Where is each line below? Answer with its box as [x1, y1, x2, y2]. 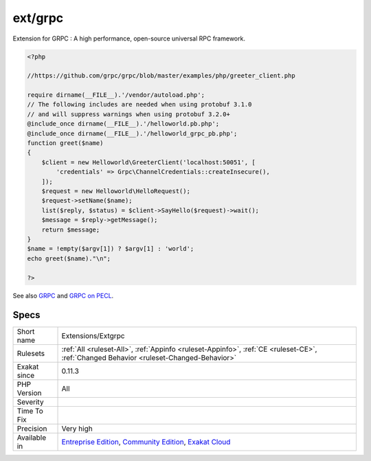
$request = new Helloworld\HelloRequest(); [41, 188, 190, 195]
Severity [16, 397, 44, 407]
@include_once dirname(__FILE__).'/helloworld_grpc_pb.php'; [27, 129, 238, 137]
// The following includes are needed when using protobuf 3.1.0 [27, 100, 252, 109]
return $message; [41, 225, 100, 234]
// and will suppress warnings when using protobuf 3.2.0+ [27, 110, 230, 118]
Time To [16, 406, 44, 416]
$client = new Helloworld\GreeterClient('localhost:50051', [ [41, 158, 256, 166]
